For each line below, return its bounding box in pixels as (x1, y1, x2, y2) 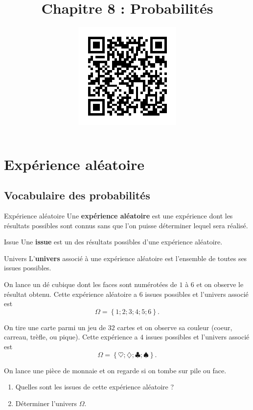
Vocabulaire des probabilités (4, 188, 150, 203)
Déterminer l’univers (15, 398, 77, 408)
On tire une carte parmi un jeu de (4, 322, 106, 332)
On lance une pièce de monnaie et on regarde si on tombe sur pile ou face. (4, 365, 227, 375)
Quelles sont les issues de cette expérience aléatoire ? (15, 382, 174, 392)
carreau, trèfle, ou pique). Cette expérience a (4, 332, 138, 342)
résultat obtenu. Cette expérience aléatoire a (4, 289, 138, 299)
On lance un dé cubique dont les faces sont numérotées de (4, 279, 177, 289)
